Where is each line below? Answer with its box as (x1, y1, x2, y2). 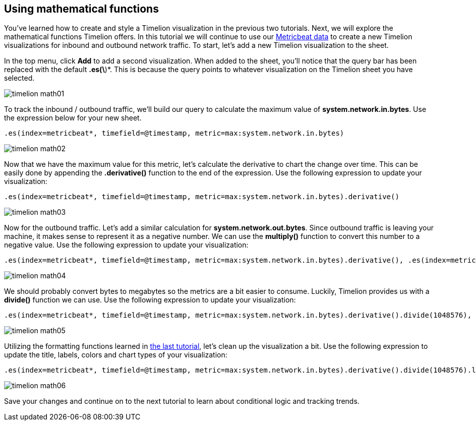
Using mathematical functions (4, 3, 159, 15)
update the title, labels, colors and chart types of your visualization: (4, 350, 227, 359)
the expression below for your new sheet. (4, 113, 142, 123)
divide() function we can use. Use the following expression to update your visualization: (4, 295, 296, 305)
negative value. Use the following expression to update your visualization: (4, 240, 249, 250)
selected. (4, 74, 35, 83)
